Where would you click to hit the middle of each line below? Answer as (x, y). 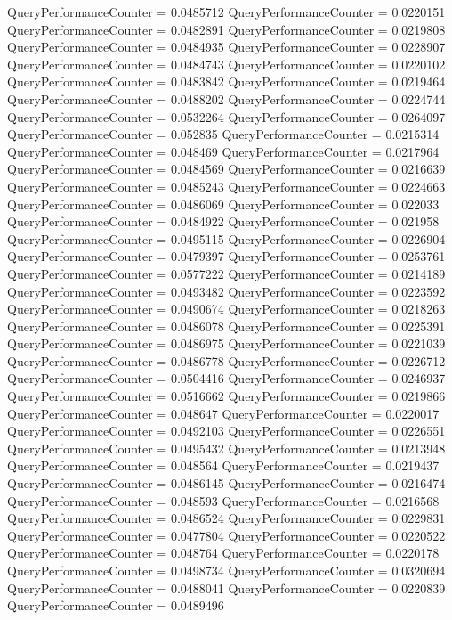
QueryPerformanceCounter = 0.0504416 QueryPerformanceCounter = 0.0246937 (226, 378)
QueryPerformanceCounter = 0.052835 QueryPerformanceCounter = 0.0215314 (223, 134)
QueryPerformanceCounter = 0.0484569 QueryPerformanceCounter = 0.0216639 (226, 169)
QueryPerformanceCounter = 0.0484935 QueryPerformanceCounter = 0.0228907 (226, 47)
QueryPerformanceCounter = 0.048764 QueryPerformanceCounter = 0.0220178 (223, 553)
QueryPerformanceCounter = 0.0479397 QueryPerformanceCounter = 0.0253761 (226, 256)
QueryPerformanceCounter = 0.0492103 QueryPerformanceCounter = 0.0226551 (226, 431)
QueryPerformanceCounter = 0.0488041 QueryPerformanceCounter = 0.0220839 (226, 587)
